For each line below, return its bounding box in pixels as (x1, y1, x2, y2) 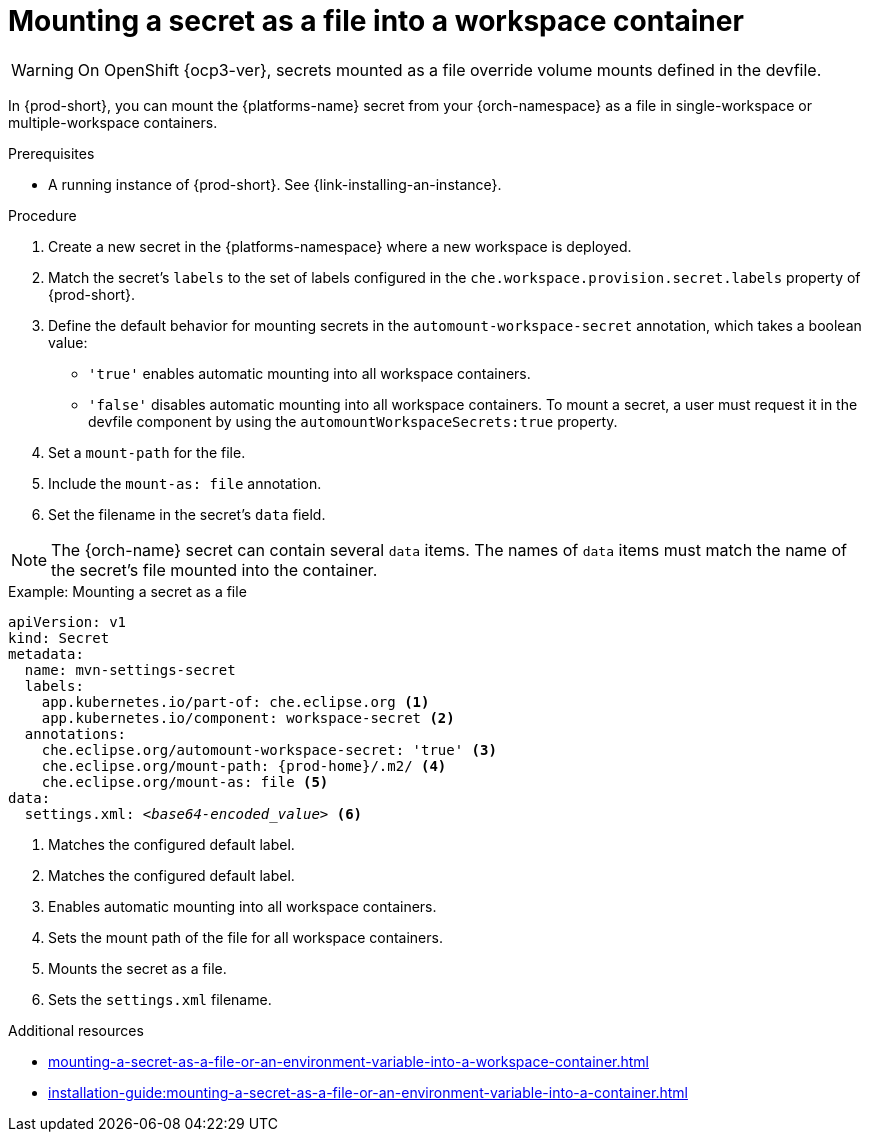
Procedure (8, 206, 77, 224)
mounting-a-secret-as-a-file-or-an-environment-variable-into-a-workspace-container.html (48, 1052, 649, 1070)
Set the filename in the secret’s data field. (48, 505, 326, 523)
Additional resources (8, 1021, 144, 1039)
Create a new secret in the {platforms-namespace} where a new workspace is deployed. (48, 237, 632, 255)
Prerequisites (8, 144, 95, 162)
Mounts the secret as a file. (48, 959, 227, 977)
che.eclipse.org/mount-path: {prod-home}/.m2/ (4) (41, 757, 447, 774)
